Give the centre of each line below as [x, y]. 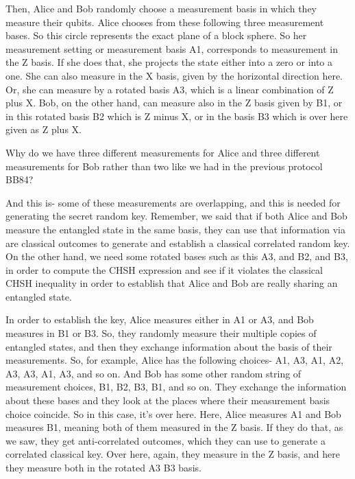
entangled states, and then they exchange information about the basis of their [169, 346]
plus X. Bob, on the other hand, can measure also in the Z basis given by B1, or [174, 103]
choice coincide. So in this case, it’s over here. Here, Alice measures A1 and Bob [173, 413]
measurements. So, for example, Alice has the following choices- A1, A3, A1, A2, [175, 360]
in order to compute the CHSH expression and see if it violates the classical [164, 269]
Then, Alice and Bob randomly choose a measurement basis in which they [161, 8]
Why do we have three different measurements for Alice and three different [163, 152]
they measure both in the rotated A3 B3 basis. [103, 467]
